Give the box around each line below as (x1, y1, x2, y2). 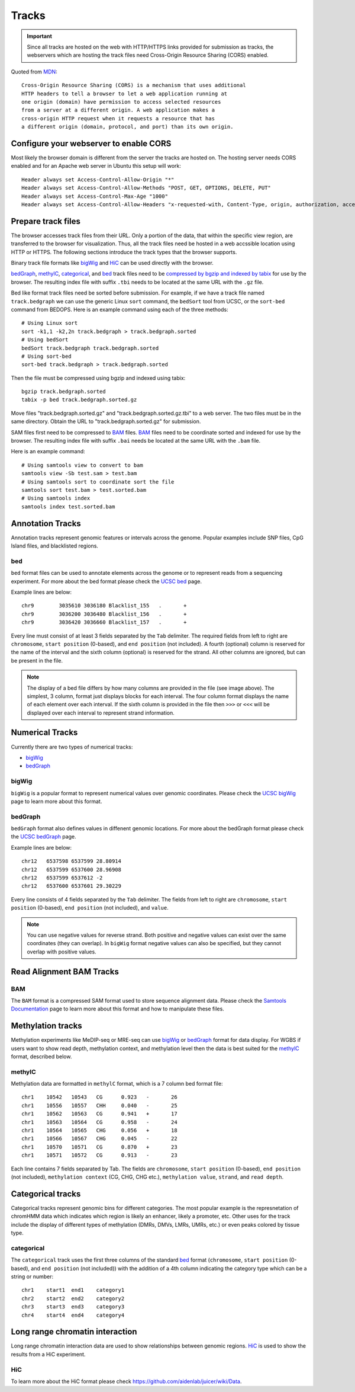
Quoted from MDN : (11, 68, 57, 75)
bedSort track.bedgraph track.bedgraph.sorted (21, 344, 159, 351)
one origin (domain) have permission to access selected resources (21, 98, 221, 105)
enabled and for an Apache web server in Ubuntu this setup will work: (11, 162, 182, 169)
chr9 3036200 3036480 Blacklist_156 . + (21, 610, 187, 617)
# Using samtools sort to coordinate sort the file (21, 478, 175, 485)
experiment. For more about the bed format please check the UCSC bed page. (11, 578, 202, 585)
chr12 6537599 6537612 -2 (21, 874, 103, 881)
